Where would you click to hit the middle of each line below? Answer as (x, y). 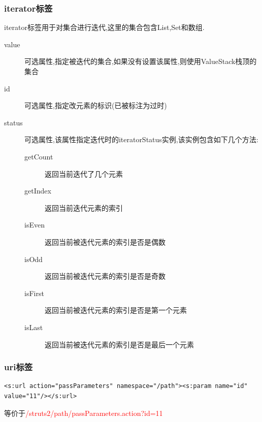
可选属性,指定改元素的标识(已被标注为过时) (96, 105)
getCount (39, 156)
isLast (34, 327)
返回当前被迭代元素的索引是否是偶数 (105, 241)
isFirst (34, 293)
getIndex (38, 191)
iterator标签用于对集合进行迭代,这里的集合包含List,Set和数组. (104, 27)
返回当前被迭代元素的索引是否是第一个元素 (116, 310)
